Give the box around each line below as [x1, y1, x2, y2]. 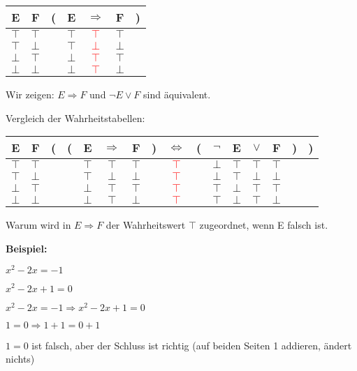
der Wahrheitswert [105, 218, 186, 232]
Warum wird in [6, 218, 71, 232]
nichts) [6, 351, 35, 366]
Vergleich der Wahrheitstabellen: [6, 110, 145, 125]
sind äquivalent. [143, 87, 211, 101]
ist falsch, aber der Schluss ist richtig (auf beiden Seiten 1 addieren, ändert [31, 338, 352, 352]
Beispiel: [6, 241, 48, 255]
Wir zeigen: [6, 87, 54, 101]
